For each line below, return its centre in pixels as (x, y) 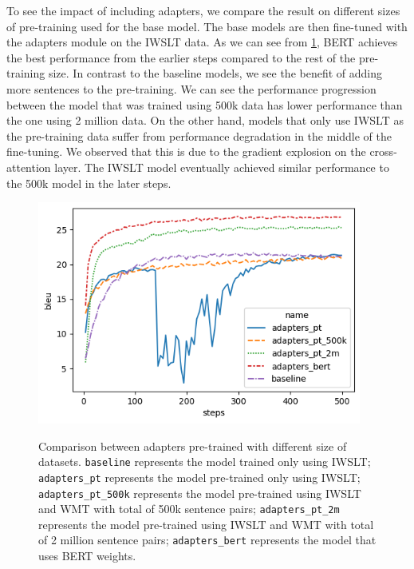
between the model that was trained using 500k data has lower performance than (205, 104)
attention (29, 167)
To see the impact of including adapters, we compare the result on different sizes (203, 10)
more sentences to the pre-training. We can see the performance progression (191, 88)
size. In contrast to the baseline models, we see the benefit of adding (215, 73)
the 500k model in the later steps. (89, 183)
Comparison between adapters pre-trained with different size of (193, 446)
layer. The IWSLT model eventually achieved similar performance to (222, 167)
